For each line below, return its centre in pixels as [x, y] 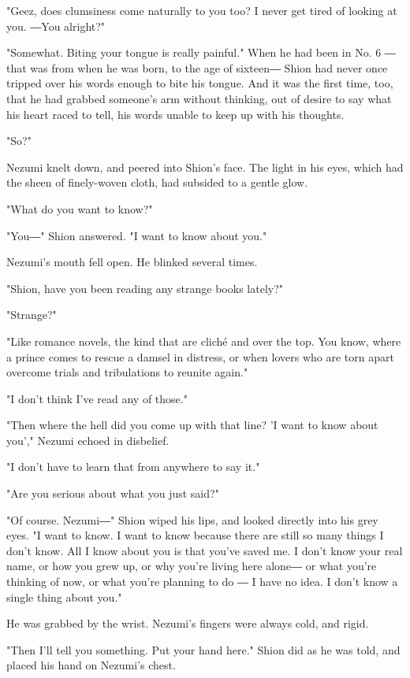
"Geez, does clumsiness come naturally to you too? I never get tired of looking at [202, 10]
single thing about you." [64, 596]
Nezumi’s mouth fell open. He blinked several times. [132, 262]
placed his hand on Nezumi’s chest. [91, 665]
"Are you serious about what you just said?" [113, 493]
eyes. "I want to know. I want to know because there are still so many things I [195, 535]
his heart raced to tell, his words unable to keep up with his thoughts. [175, 114]
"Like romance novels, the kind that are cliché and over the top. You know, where [204, 341]
